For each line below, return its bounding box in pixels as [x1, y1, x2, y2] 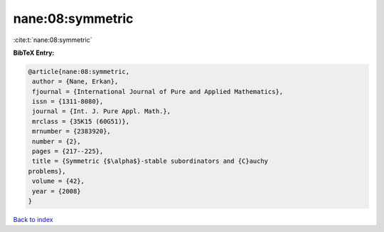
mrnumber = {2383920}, [32, 127, 112, 135]
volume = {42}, [32, 177, 85, 185]
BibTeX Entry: [13, 48, 55, 57]
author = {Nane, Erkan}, [32, 78, 119, 85]
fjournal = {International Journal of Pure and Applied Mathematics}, [32, 88, 284, 95]
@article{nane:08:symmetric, [28, 68, 130, 75]
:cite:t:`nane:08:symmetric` [13, 36, 92, 44]
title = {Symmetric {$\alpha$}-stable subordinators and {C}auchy [32, 157, 269, 165]
